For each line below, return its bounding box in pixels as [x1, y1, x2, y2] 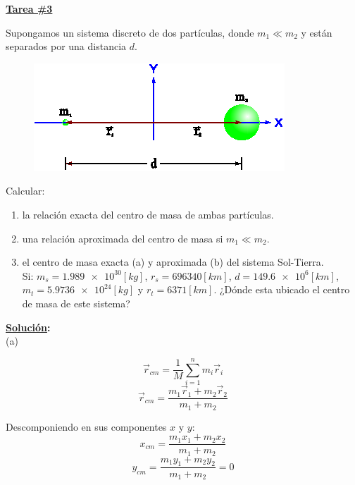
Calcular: [6, 183, 45, 198]
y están [301, 25, 332, 39]
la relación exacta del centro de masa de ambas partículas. [22, 207, 274, 221]
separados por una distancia [6, 39, 127, 54]
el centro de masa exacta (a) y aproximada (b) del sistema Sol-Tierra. [22, 254, 324, 269]
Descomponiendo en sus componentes [6, 419, 167, 434]
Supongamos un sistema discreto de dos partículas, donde [6, 25, 254, 39]
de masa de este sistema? [22, 295, 130, 310]
